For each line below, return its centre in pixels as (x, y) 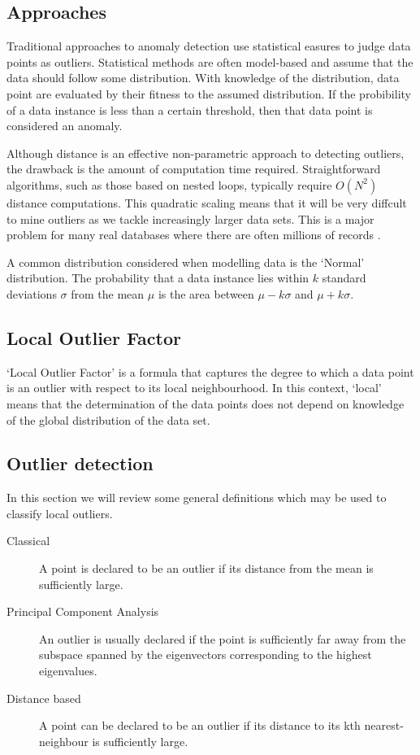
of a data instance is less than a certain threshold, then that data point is (190, 109)
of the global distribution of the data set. (108, 419)
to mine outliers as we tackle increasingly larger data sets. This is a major (191, 218)
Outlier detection (80, 463)
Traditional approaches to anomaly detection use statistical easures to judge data (209, 46)
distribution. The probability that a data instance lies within (158, 278)
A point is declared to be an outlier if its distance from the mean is (206, 568)
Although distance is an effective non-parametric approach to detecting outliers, (206, 153)
